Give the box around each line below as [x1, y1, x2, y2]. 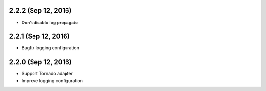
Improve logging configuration [21, 77, 83, 83]
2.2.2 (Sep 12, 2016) [9, 6, 72, 15]
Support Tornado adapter [21, 71, 73, 77]
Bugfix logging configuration [21, 45, 80, 51]
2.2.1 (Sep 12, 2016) [9, 32, 70, 41]
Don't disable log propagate [21, 20, 78, 25]
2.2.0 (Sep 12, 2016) [9, 58, 72, 66]
